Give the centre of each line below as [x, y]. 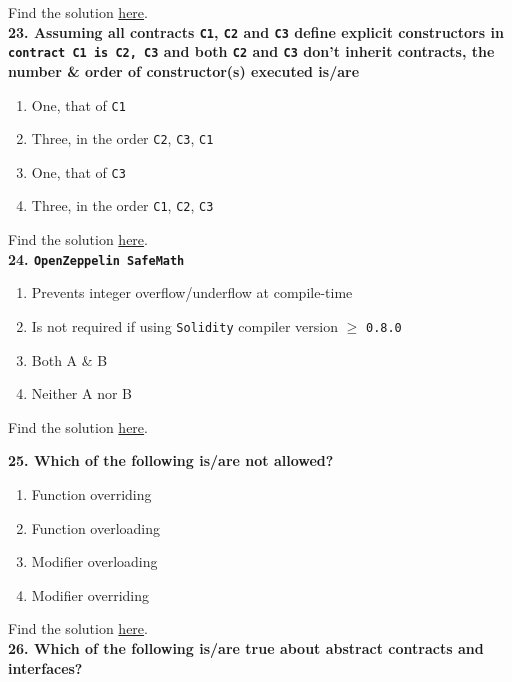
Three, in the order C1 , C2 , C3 [122, 205]
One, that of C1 [78, 104]
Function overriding [91, 494]
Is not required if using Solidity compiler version [184, 325]
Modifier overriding [90, 594]
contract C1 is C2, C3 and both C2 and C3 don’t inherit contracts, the [251, 51]
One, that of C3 [78, 171]
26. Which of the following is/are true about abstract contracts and [246, 647]
